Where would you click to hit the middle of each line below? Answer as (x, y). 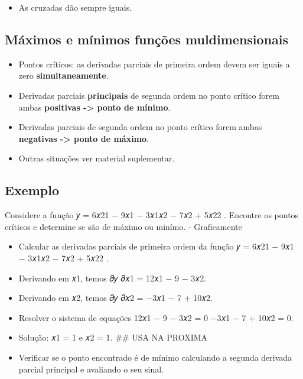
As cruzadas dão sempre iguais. (75, 7)
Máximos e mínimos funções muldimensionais (147, 39)
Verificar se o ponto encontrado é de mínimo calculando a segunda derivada (155, 357)
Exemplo (32, 190)
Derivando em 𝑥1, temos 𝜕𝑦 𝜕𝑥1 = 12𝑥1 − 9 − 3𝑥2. (113, 278)
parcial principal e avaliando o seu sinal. (91, 369)
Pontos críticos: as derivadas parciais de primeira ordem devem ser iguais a (154, 64)
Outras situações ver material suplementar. (97, 158)
